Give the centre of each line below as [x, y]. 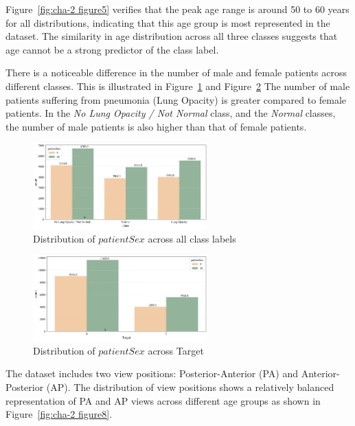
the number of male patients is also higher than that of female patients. [156, 126]
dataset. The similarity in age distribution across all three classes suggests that [172, 36]
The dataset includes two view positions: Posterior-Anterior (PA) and [152, 373]
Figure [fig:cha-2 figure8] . [59, 414]
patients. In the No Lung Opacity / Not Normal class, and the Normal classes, [171, 113]
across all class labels [192, 238]
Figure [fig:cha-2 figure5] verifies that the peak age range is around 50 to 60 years [177, 9]
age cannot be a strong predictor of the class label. [112, 49]
